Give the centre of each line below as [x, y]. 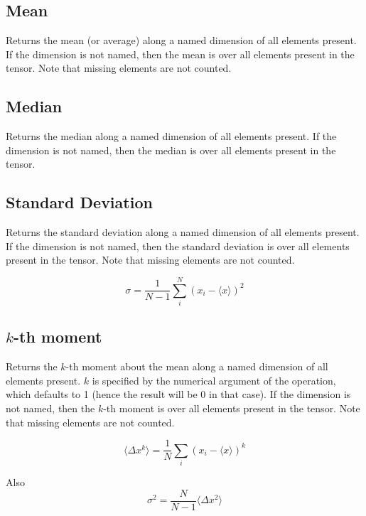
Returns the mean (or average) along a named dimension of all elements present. [181, 40]
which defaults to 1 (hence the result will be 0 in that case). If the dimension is [178, 394]
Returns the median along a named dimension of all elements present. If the [171, 136]
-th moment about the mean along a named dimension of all [197, 366]
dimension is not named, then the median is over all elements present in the [171, 150]
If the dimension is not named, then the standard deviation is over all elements [178, 246]
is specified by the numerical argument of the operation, [214, 380]
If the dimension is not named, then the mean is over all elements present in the [180, 54]
